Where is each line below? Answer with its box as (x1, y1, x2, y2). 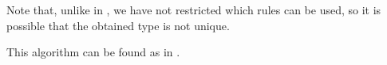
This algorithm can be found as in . (6, 44, 180, 60)
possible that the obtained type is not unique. (6, 17, 230, 33)
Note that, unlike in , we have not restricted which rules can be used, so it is (6, 2, 381, 17)
